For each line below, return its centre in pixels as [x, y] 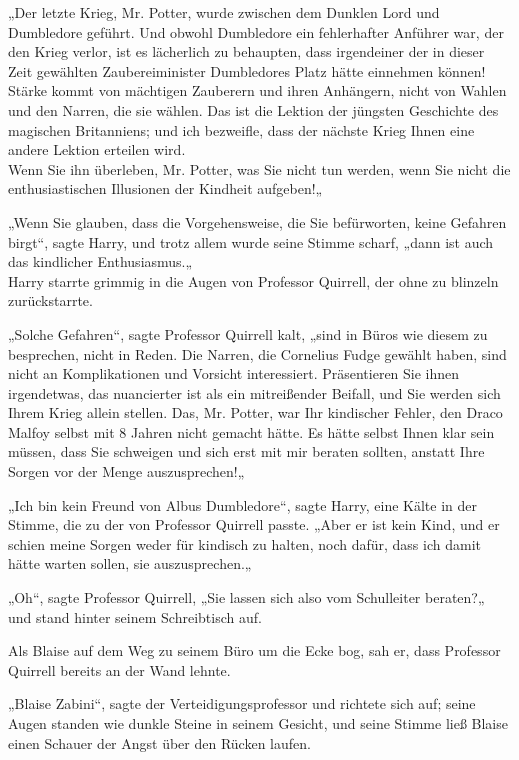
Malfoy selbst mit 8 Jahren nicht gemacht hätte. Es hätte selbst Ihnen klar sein [251, 431]
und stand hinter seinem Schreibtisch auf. [135, 616]
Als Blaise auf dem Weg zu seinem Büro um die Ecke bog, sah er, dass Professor [254, 650]
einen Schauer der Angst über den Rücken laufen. [159, 742]
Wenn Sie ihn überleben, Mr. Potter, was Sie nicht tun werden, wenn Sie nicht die [259, 168]
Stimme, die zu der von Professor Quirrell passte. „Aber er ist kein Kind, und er [254, 524]
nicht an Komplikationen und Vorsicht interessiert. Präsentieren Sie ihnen [234, 373]
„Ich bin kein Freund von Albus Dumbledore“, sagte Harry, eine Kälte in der [242, 504]
